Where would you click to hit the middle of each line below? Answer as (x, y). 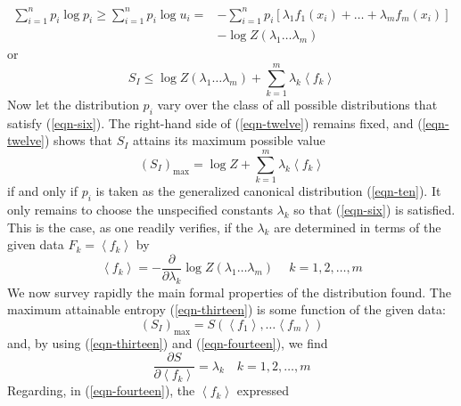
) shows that (78, 140)
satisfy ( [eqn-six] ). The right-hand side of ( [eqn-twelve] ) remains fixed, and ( (215, 122)
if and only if (42, 191)
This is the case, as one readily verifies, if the (130, 227)
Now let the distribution (73, 105)
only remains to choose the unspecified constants (140, 209)
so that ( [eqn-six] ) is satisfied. (375, 209)
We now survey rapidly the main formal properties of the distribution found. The (229, 292)
